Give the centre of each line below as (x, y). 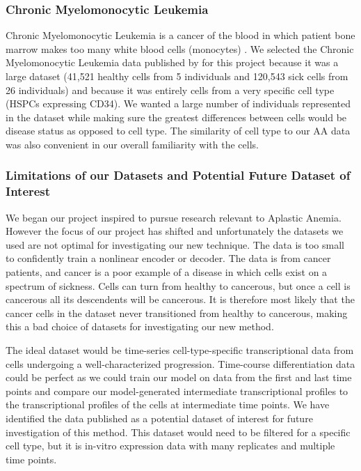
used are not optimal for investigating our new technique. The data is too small (175, 244)
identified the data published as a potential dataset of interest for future (159, 418)
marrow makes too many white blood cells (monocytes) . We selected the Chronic (180, 48)
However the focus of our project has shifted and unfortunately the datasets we (175, 231)
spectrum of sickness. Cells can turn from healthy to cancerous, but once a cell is (178, 285)
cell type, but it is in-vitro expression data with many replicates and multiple (170, 446)
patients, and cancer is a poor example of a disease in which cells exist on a (167, 272)
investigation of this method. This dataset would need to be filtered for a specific (178, 432)
